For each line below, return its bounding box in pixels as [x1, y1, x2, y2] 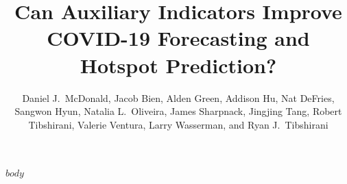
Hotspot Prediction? [80, 51, 277, 79]
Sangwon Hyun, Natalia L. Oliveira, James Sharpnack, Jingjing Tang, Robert [14, 104, 342, 118]
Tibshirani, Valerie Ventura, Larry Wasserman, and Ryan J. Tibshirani [28, 117, 328, 131]
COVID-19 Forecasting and [47, 24, 310, 52]
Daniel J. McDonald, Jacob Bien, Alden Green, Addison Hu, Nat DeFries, [22, 90, 335, 105]
